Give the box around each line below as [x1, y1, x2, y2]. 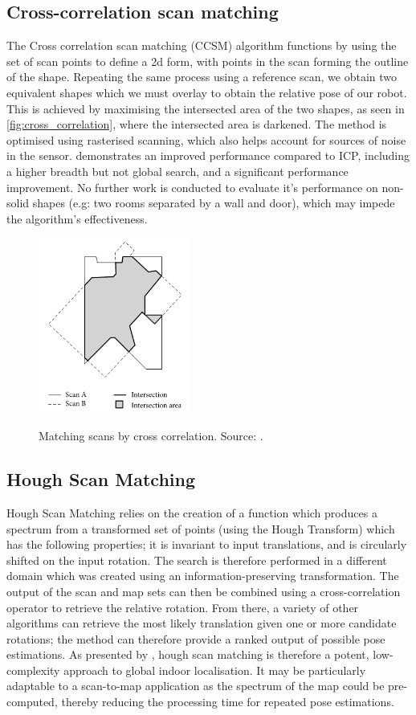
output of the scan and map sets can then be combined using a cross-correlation [6, 582, 401, 599]
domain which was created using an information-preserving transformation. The [6, 567, 399, 584]
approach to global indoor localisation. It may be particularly [63, 661, 366, 678]
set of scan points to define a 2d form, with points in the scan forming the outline [6, 52, 409, 69]
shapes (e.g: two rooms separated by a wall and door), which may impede [32, 194, 395, 211]
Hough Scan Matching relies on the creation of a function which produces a [6, 504, 377, 521]
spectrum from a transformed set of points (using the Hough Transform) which [6, 520, 395, 537]
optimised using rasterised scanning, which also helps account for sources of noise [6, 131, 406, 148]
